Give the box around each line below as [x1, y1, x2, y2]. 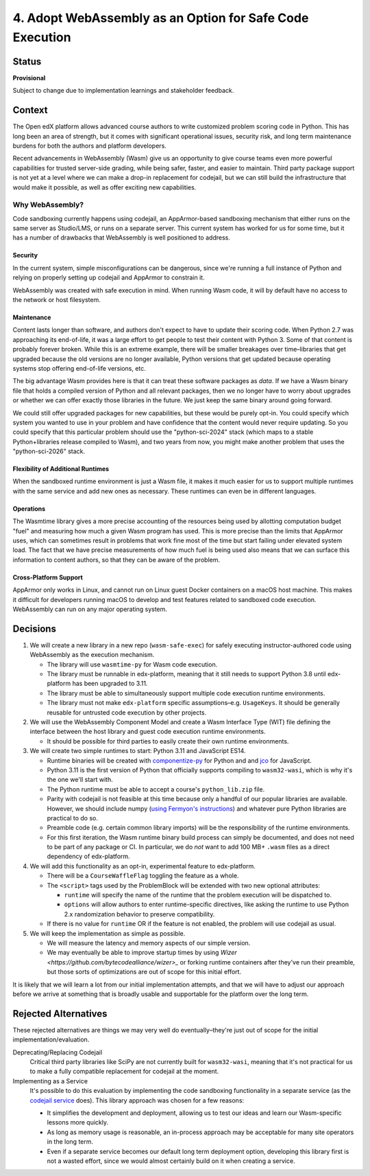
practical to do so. [47, 814, 99, 822]
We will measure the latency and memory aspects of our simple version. [47, 938, 251, 947]
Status [12, 56, 42, 67]
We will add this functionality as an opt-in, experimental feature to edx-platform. [29, 862, 256, 870]
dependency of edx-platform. [47, 852, 130, 861]
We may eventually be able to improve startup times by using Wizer [47, 948, 238, 957]
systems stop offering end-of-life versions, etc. [12, 364, 147, 372]
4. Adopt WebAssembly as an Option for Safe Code [12, 10, 309, 25]
